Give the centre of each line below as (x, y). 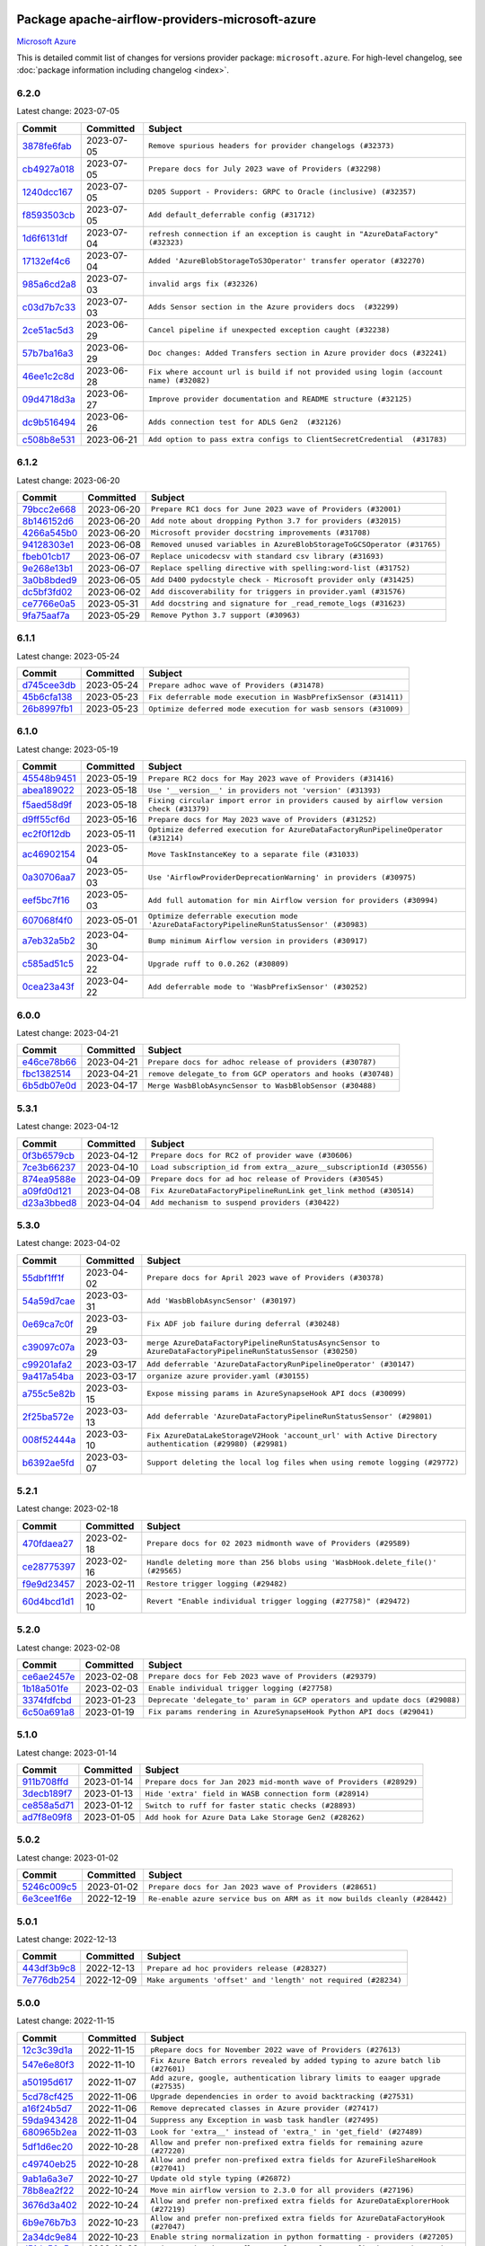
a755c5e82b (49, 1393)
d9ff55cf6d (46, 819)
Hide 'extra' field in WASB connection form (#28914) (257, 1794)
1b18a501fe (45, 1688)
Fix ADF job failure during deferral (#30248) (244, 1324)
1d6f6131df (45, 238)
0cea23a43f (48, 986)
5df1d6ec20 (48, 2146)
